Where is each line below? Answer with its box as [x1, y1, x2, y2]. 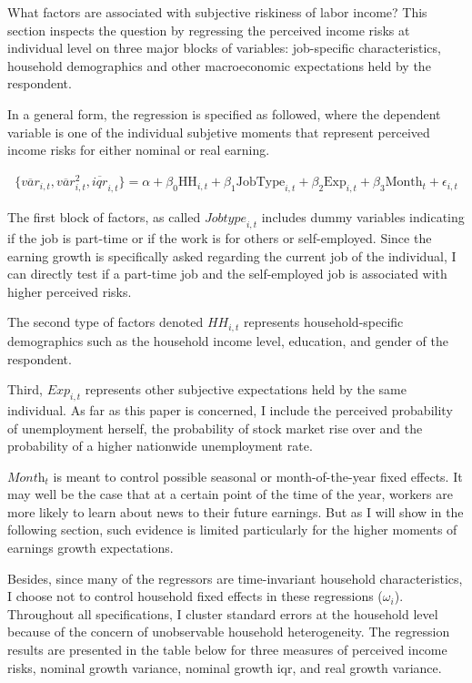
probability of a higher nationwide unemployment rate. [7, 436, 313, 455]
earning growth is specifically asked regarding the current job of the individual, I [7, 246, 457, 265]
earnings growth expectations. [7, 538, 174, 557]
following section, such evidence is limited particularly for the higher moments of [7, 520, 457, 539]
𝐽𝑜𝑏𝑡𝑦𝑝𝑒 [204, 212, 246, 226]
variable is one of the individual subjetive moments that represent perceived [7, 122, 430, 141]
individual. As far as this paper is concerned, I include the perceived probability [7, 400, 453, 419]
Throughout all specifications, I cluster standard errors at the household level [7, 604, 438, 623]
